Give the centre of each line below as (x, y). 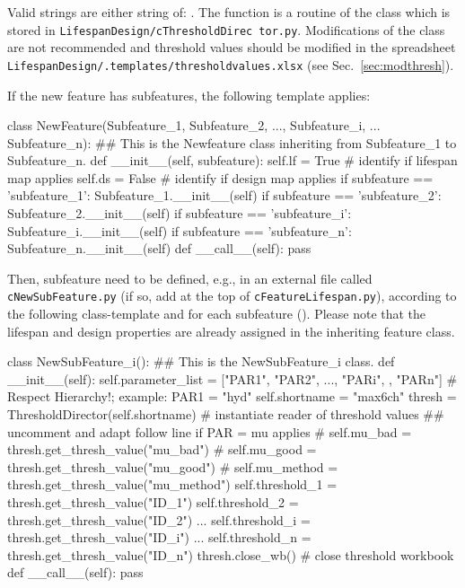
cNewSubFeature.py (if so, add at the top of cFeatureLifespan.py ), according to (232, 296)
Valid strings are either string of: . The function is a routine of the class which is (229, 12)
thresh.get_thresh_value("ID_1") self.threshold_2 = (153, 502)
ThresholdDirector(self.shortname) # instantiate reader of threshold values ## (226, 414)
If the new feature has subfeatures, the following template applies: (189, 95)
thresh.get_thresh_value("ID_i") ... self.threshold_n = (159, 537)
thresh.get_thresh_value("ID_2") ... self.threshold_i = (159, 519)
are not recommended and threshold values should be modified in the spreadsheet (232, 47)
